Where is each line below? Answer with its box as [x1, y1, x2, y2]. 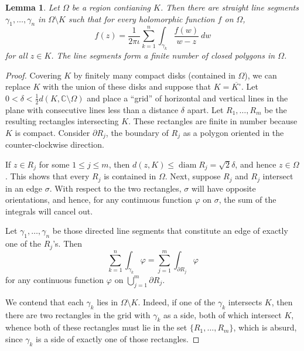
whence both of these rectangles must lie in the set [5, 321, 187, 333]
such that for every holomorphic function [68, 12, 215, 25]
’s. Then [53, 237, 83, 250]
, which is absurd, [233, 321, 297, 333]
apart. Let [187, 103, 224, 115]
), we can [244, 69, 277, 81]
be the [264, 103, 287, 115]
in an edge [5, 182, 42, 194]
